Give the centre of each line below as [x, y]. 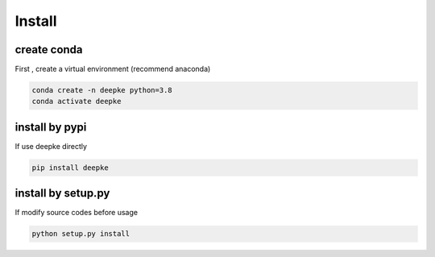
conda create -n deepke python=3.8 [102, 90]
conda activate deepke [77, 102]
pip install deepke [70, 168]
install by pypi [51, 127]
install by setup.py [62, 193]
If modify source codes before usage [77, 213]
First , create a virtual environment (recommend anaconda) [113, 69]
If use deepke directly [51, 146]
